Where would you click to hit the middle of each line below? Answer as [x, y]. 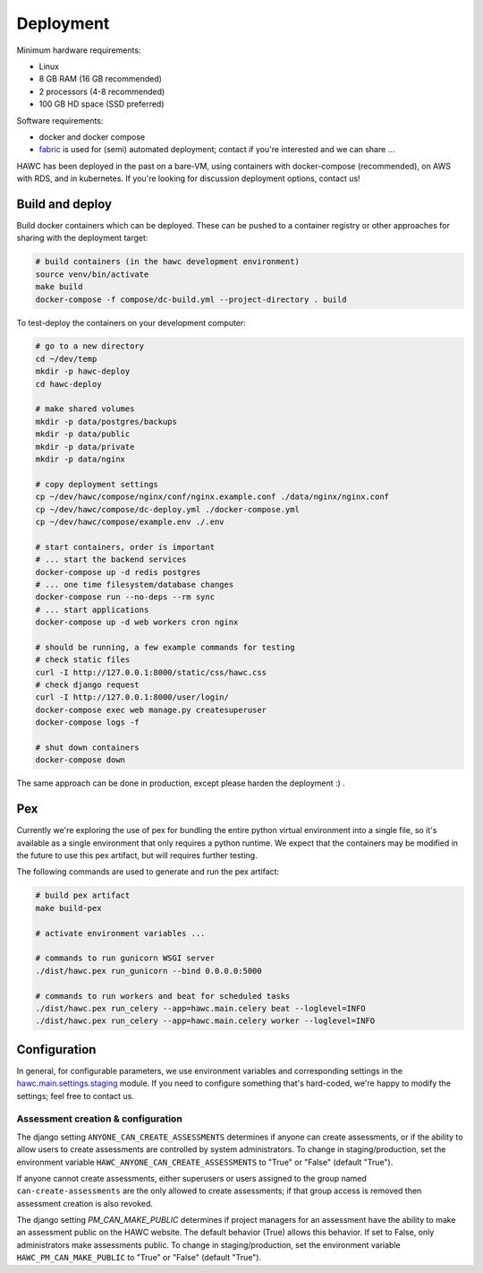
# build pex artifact [83, 895]
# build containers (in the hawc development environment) [167, 262]
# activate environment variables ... [120, 933]
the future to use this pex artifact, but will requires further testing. [137, 856]
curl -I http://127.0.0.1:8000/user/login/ [132, 697]
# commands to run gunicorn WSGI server [125, 958]
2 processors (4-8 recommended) [102, 91]
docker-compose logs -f [88, 723]
